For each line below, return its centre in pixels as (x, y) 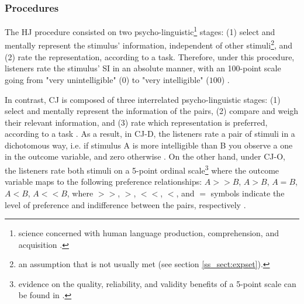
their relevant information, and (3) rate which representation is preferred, (136, 122)
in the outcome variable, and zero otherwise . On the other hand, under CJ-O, (145, 156)
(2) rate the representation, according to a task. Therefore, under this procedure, (150, 56)
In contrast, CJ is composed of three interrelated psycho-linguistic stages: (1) (143, 99)
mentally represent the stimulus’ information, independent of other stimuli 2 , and (149, 44)
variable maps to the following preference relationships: (103, 182)
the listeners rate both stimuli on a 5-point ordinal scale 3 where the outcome (142, 169)
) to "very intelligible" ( (167, 79)
